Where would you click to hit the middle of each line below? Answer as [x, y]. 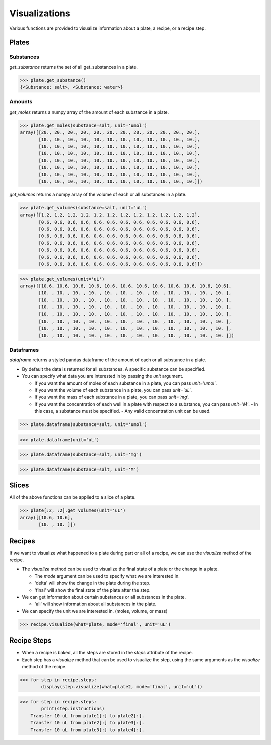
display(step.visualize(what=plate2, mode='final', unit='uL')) [122, 687]
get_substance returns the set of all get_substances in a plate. [74, 67]
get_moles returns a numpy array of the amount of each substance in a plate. [89, 112]
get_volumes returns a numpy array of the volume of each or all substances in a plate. [98, 194]
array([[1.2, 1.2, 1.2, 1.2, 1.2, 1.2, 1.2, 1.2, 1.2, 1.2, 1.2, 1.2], [110, 215]
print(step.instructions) [73, 709]
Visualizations [40, 13]
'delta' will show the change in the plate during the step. [92, 583]
